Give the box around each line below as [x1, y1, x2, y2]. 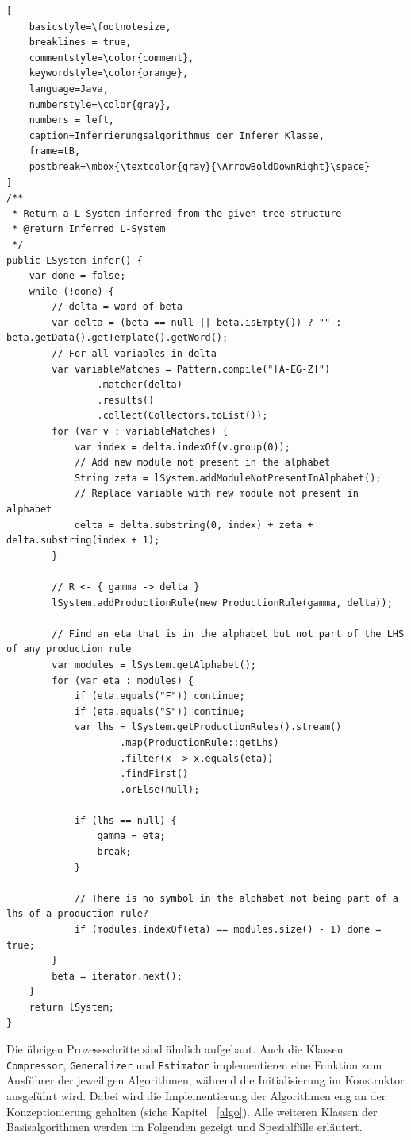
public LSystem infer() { [6, 254, 143, 266]
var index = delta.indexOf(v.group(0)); [74, 441, 290, 453]
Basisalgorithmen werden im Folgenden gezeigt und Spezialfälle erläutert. [6, 1119, 363, 1135]
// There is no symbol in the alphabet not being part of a [74, 892, 398, 904]
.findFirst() [120, 768, 189, 780]
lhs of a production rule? [6, 908, 148, 920]
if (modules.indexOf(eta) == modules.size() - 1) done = [74, 924, 382, 936]
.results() [97, 394, 155, 406]
